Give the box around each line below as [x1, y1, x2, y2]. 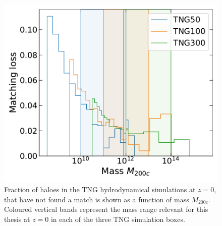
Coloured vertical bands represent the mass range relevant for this [4, 204, 208, 214]
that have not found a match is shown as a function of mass [4, 194, 189, 204]
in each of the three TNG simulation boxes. [50, 213, 185, 224]
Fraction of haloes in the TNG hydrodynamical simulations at [4, 184, 196, 194]
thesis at [4, 213, 30, 224]
